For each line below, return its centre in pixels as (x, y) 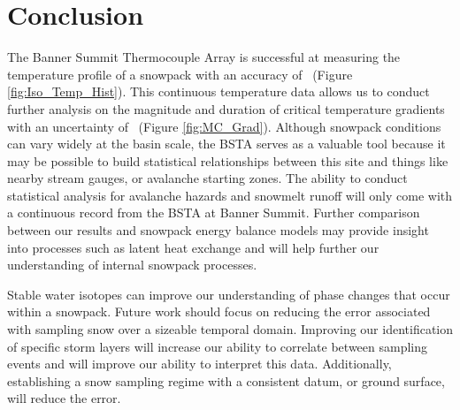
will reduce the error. (64, 398)
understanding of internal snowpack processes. (132, 265)
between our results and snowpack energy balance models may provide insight (218, 230)
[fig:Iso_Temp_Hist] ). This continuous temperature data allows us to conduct (218, 91)
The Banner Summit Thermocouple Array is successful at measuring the (204, 57)
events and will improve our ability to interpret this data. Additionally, (199, 364)
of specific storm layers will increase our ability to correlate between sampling (218, 346)
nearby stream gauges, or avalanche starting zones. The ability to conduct (207, 178)
